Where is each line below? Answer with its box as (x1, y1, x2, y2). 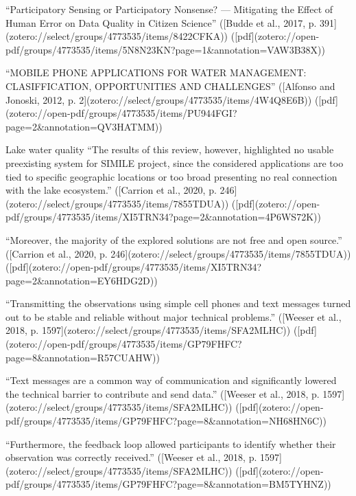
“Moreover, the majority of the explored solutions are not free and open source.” (5, 232, 342, 247)
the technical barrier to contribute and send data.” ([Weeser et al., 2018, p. (5, 386, 320, 401)
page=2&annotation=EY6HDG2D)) (5, 273, 158, 287)
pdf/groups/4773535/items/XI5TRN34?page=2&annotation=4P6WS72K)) (5, 210, 321, 224)
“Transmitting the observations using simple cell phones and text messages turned (5, 296, 351, 311)
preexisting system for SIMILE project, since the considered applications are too (5, 155, 344, 170)
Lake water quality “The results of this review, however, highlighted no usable (5, 142, 334, 157)
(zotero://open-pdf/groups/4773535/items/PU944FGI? (5, 106, 237, 120)
